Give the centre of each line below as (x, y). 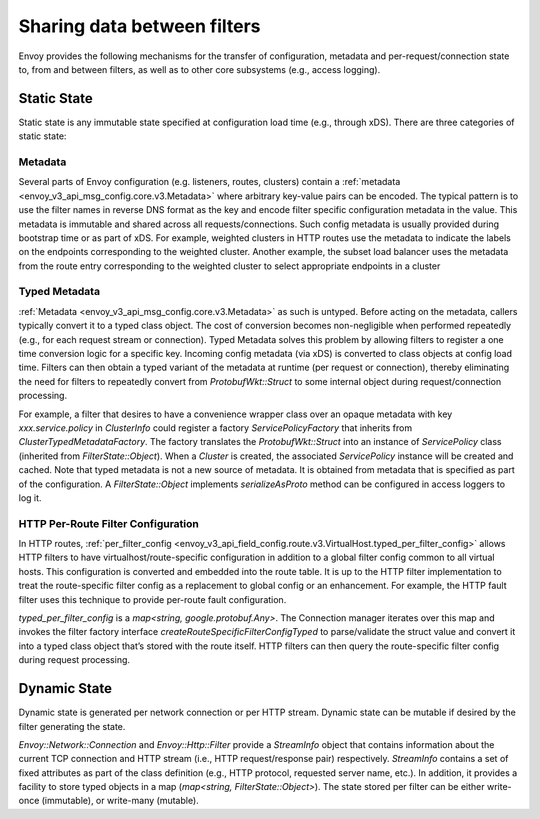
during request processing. (74, 660)
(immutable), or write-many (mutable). (120, 801)
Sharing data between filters (139, 26)
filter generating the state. (72, 726)
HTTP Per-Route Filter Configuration (108, 523)
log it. (30, 497)
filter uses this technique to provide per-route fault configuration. (152, 599)
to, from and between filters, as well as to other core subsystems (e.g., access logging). (199, 69)
